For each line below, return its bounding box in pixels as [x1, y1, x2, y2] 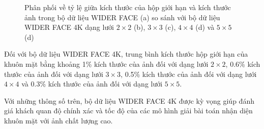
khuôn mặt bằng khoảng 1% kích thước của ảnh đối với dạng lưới [4, 58, 209, 69]
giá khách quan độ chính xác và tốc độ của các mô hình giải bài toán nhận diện [4, 105, 253, 116]
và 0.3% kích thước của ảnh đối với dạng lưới [21, 78, 163, 89]
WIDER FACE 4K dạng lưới [24, 22, 114, 32]
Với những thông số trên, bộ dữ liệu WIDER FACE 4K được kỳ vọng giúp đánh [4, 95, 254, 106]
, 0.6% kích [225, 58, 260, 69]
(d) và [195, 22, 215, 32]
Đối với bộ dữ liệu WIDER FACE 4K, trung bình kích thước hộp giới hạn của [4, 49, 248, 59]
